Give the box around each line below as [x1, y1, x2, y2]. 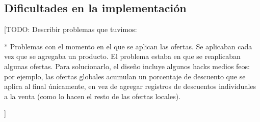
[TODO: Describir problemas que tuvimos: [4, 24, 137, 35]
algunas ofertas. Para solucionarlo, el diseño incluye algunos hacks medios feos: [4, 60, 250, 71]
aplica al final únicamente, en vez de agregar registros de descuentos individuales [4, 81, 256, 91]
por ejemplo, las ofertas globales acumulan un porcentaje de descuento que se [4, 71, 246, 81]
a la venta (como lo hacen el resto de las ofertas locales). [4, 90, 181, 101]
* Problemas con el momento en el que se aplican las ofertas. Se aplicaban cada [4, 41, 252, 51]
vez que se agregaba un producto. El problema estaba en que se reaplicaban [4, 51, 241, 62]
